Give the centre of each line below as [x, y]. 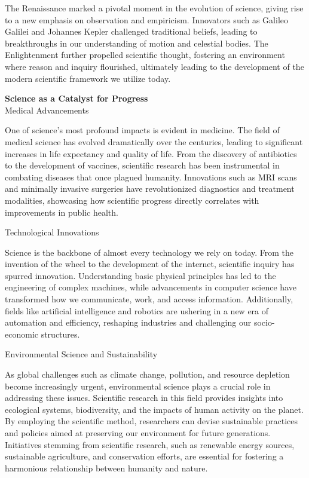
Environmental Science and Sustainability [81, 354]
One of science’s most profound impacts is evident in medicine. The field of [142, 130]
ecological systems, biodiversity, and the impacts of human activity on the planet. [154, 409]
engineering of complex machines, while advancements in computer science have [151, 287]
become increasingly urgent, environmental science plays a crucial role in [138, 386]
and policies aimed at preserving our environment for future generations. [138, 433]
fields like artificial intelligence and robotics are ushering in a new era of [137, 310]
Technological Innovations [52, 232]
